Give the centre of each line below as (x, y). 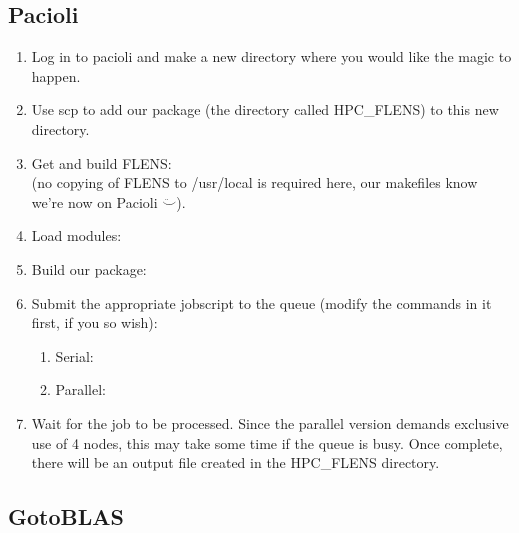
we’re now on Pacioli (94, 201)
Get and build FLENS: (101, 162)
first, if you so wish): (94, 322)
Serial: (74, 355)
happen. (56, 75)
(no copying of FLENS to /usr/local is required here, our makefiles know (254, 182)
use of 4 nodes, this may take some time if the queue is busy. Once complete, (267, 442)
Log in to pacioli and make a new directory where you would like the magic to (271, 56)
